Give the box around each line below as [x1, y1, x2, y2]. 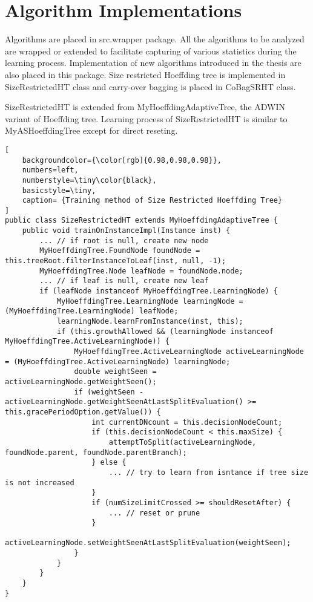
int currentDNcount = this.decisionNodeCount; [91, 417, 283, 427]
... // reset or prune [108, 508, 200, 517]
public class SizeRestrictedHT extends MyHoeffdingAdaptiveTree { [5, 216, 278, 225]
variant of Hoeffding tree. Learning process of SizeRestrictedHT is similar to [5, 112, 288, 125]
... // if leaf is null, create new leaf [39, 276, 209, 286]
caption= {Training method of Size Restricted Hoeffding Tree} [22, 196, 283, 205]
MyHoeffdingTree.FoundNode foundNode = [39, 246, 200, 255]
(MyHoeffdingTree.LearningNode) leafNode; [5, 307, 179, 316]
